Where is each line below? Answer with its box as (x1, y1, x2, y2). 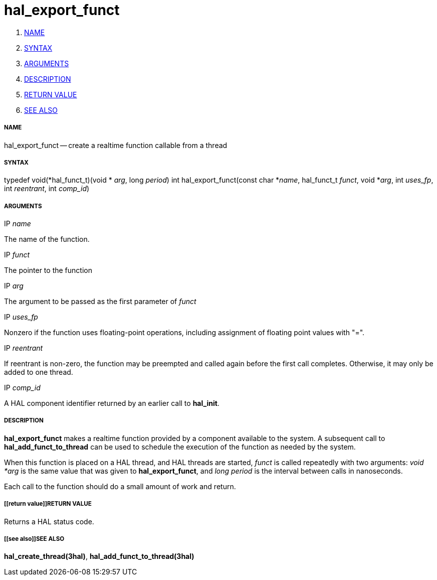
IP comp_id (4, 383, 41, 392)
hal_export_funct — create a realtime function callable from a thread (4, 140, 228, 150)
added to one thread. (4, 368, 73, 377)
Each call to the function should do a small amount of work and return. (4, 482, 236, 491)
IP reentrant (4, 344, 43, 353)
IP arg (4, 281, 24, 291)
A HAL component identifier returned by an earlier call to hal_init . (4, 399, 220, 408)
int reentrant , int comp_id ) (4, 184, 90, 193)
